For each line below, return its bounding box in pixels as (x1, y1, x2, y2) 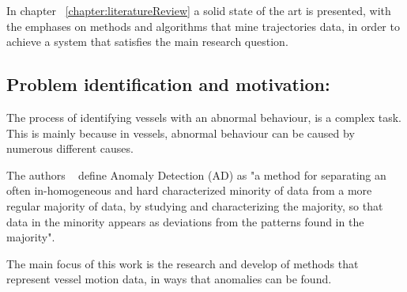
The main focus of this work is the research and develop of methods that (6, 255, 359, 271)
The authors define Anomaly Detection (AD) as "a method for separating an (6, 166, 386, 183)
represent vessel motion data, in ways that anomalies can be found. (6, 271, 332, 287)
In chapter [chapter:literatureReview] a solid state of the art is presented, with (6, 2, 391, 18)
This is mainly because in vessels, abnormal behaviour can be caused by (6, 124, 355, 141)
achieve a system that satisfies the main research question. (6, 33, 288, 50)
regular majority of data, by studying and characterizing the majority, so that (6, 197, 383, 214)
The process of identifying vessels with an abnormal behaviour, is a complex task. (6, 108, 401, 125)
